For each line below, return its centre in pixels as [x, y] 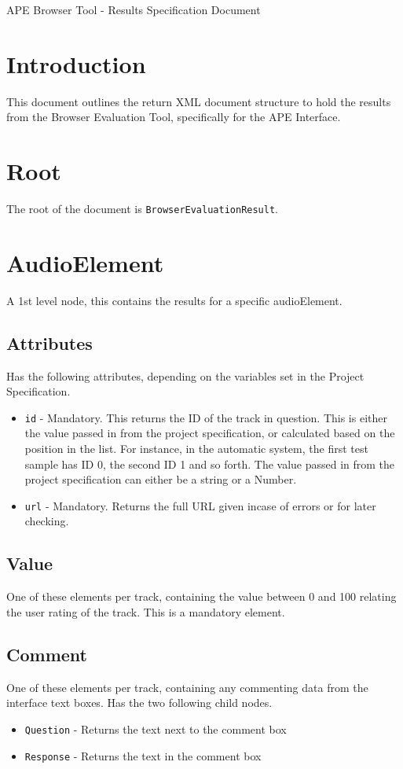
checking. [47, 521]
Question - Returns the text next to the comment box [156, 729]
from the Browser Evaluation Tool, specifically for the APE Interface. [174, 117]
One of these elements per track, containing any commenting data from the [187, 687]
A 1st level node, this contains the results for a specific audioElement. [174, 300]
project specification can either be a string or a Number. [161, 479]
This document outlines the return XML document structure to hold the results [199, 101]
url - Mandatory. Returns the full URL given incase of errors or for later [200, 505]
